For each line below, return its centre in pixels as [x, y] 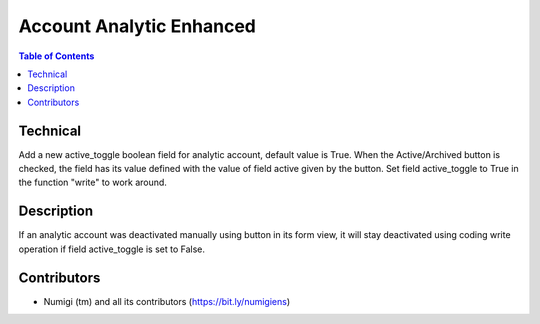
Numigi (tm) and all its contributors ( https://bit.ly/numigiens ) [167, 301]
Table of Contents [56, 56]
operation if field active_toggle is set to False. [111, 249]
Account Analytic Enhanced [137, 26]
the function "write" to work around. [92, 182]
